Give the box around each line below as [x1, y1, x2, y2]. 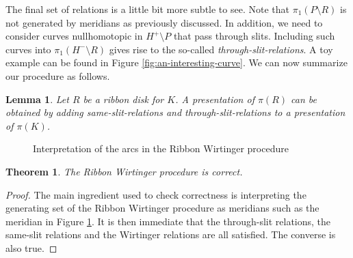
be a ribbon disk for [83, 91, 164, 106]
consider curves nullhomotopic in [5, 29, 143, 43]
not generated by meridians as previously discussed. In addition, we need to [5, 15, 323, 29]
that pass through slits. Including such [173, 29, 335, 43]
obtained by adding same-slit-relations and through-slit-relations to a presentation [5, 105, 345, 119]
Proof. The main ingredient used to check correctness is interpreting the [5, 187, 306, 201]
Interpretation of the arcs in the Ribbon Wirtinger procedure [33, 141, 289, 156]
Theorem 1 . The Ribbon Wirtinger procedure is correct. [5, 164, 243, 178]
